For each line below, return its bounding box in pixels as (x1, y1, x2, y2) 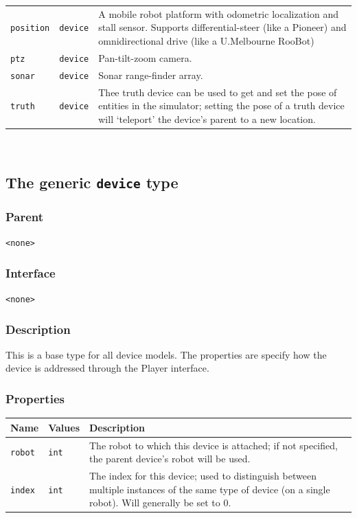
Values (48, 420, 80, 434)
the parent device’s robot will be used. (89, 451, 251, 466)
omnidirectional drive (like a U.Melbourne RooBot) (98, 33, 314, 47)
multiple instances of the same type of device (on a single (89, 482, 330, 496)
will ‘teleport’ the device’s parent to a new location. (98, 111, 316, 126)
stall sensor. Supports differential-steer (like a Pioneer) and (98, 20, 347, 34)
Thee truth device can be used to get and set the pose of (98, 85, 337, 99)
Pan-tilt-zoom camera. (98, 50, 192, 65)
